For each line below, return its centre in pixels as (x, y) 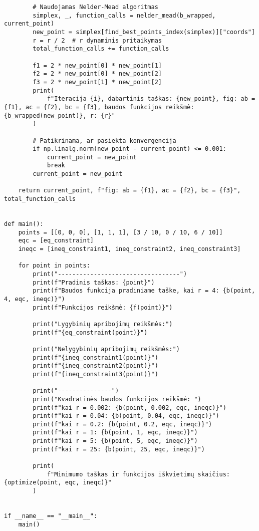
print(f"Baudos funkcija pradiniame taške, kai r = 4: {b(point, (144, 291)
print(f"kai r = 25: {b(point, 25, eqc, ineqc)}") (119, 449)
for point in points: (54, 266)
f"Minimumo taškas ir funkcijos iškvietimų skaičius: (139, 474)
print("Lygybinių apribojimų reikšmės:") (103, 324)
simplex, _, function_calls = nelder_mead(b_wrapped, (124, 15)
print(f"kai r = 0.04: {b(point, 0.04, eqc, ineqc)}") (126, 416)
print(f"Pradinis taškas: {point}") (94, 282)
